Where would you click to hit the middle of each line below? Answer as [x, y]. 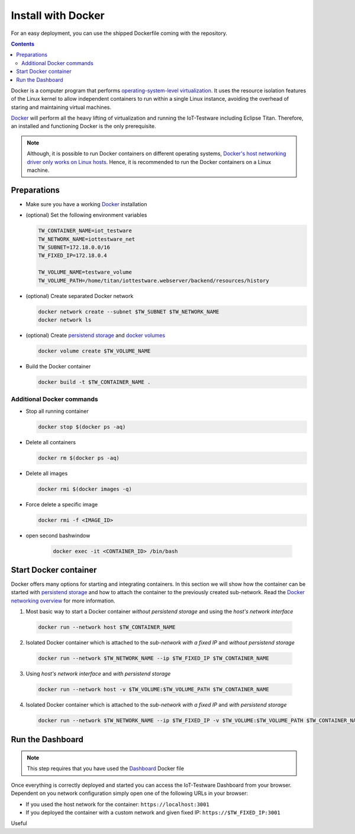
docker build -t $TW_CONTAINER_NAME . [94, 382]
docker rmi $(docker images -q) [85, 489]
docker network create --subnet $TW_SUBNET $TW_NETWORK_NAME [129, 312]
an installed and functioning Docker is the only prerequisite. [83, 126]
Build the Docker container [58, 366]
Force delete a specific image [62, 504]
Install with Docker [58, 15]
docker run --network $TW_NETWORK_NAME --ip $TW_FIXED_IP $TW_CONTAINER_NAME [154, 658]
